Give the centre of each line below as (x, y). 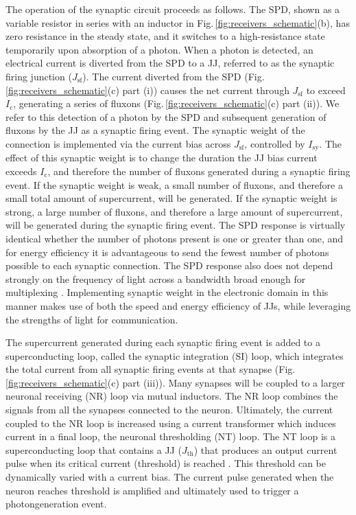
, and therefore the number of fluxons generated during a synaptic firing (199, 171)
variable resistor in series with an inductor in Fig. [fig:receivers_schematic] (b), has (178, 22)
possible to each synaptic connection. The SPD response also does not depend (169, 265)
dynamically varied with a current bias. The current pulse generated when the (170, 477)
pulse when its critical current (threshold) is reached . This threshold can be (166, 463)
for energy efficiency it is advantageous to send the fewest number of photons (167, 252)
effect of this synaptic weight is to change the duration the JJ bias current (162, 158)
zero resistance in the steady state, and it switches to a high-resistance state (165, 36)
